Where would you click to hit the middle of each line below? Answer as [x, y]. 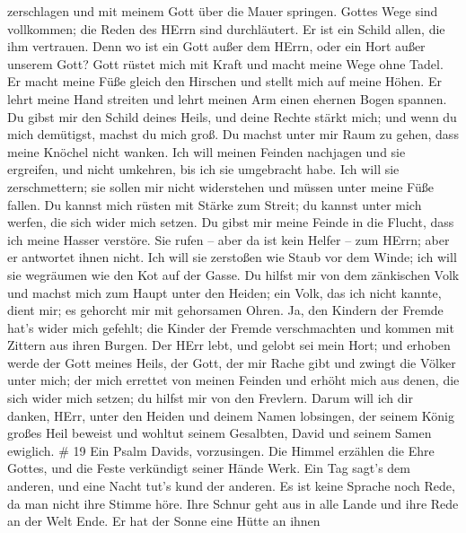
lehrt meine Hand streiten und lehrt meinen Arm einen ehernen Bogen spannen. [227, 98]
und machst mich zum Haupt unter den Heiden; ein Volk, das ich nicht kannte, [224, 292]
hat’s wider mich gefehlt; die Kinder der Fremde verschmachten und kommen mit [231, 327]
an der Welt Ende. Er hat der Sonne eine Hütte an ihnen [164, 521]
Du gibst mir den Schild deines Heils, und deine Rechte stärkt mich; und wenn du [232, 116]
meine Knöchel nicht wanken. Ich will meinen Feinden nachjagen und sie [207, 151]
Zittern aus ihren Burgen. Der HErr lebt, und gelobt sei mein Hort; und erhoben [229, 345]
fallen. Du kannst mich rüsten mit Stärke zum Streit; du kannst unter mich [215, 204]
